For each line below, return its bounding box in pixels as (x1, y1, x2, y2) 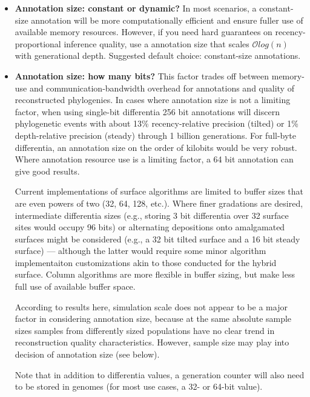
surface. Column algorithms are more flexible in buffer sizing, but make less (15, 268, 295, 281)
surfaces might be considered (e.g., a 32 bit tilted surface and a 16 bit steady (15, 232, 300, 245)
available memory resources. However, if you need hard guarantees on (15, 25, 272, 38)
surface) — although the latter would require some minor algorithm (15, 244, 266, 257)
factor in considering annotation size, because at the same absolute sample (15, 312, 292, 325)
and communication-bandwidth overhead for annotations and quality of (29, 81, 294, 94)
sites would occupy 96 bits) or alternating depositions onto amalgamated (15, 221, 285, 233)
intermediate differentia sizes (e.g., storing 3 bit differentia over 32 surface (15, 209, 289, 221)
